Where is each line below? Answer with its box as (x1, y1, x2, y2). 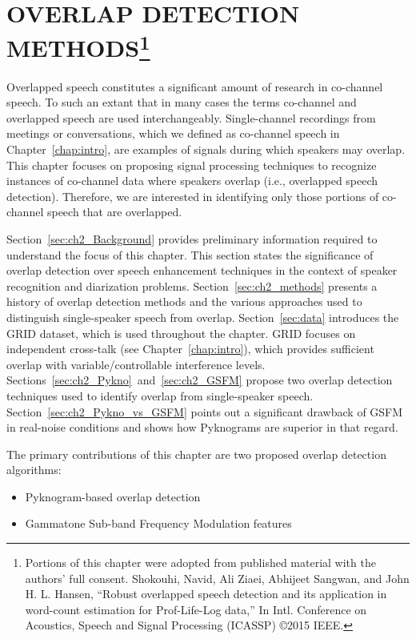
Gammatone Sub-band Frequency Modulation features (25, 515, 292, 532)
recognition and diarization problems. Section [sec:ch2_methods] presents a (6, 277, 378, 294)
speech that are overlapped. (46, 203, 182, 220)
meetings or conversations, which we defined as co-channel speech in (6, 125, 340, 142)
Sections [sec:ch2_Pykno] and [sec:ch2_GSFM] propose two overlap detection (6, 372, 393, 388)
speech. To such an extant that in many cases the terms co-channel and (6, 94, 357, 111)
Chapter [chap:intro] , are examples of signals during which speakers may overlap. (6, 141, 406, 158)
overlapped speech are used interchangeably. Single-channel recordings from (6, 109, 376, 126)
